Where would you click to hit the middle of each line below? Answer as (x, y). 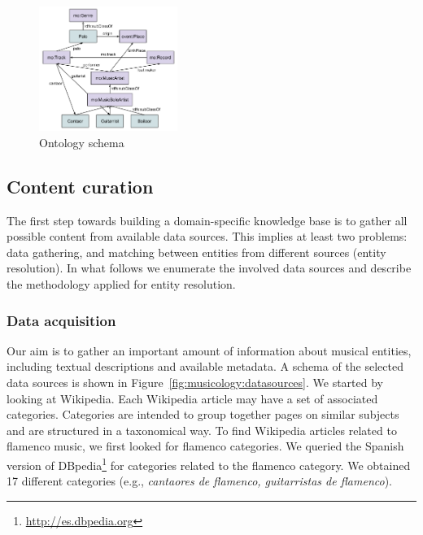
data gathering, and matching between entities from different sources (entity (196, 252)
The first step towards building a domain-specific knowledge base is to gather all (207, 220)
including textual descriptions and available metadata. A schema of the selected (205, 366)
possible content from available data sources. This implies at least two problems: (207, 236)
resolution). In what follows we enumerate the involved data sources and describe (209, 268)
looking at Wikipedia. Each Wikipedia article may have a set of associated (192, 398)
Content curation (80, 186)
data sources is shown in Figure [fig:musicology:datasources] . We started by (195, 383)
